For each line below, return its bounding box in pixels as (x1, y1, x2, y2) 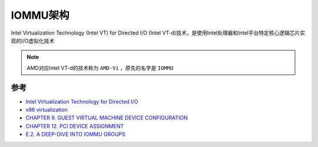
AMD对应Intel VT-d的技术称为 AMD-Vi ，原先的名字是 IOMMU (26, 64, 174, 71)
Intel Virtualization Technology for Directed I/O (25, 98, 138, 105)
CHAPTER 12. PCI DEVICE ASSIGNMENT (25, 122, 124, 129)
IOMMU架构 (11, 9, 70, 22)
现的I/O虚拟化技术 (11, 37, 55, 44)
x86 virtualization (25, 106, 68, 114)
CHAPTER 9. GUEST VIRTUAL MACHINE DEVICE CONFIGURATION (25, 114, 188, 121)
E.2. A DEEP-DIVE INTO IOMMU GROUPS (25, 131, 126, 138)
